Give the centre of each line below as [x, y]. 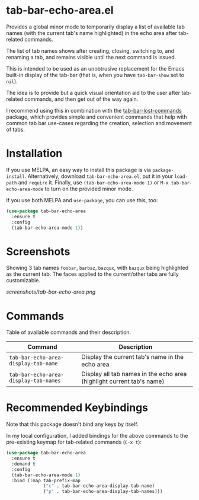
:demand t [23, 464]
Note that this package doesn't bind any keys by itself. [72, 424]
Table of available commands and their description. [69, 332]
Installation [34, 153]
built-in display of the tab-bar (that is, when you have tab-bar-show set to [95, 75]
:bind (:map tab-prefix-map [46, 480]
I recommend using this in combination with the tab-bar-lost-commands [94, 110]
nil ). [12, 81]
